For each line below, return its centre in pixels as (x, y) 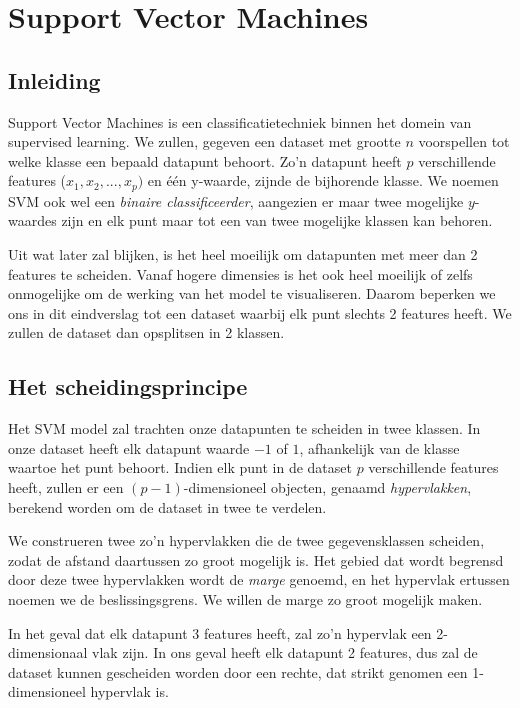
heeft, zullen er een (66, 486)
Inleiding (54, 79)
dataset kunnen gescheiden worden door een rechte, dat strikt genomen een (238, 671)
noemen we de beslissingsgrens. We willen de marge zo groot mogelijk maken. (245, 598)
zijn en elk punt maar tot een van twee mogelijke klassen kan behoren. (277, 220)
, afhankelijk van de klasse (379, 447)
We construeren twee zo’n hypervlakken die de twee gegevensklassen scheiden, (246, 540)
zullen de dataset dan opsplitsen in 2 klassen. (146, 332)
